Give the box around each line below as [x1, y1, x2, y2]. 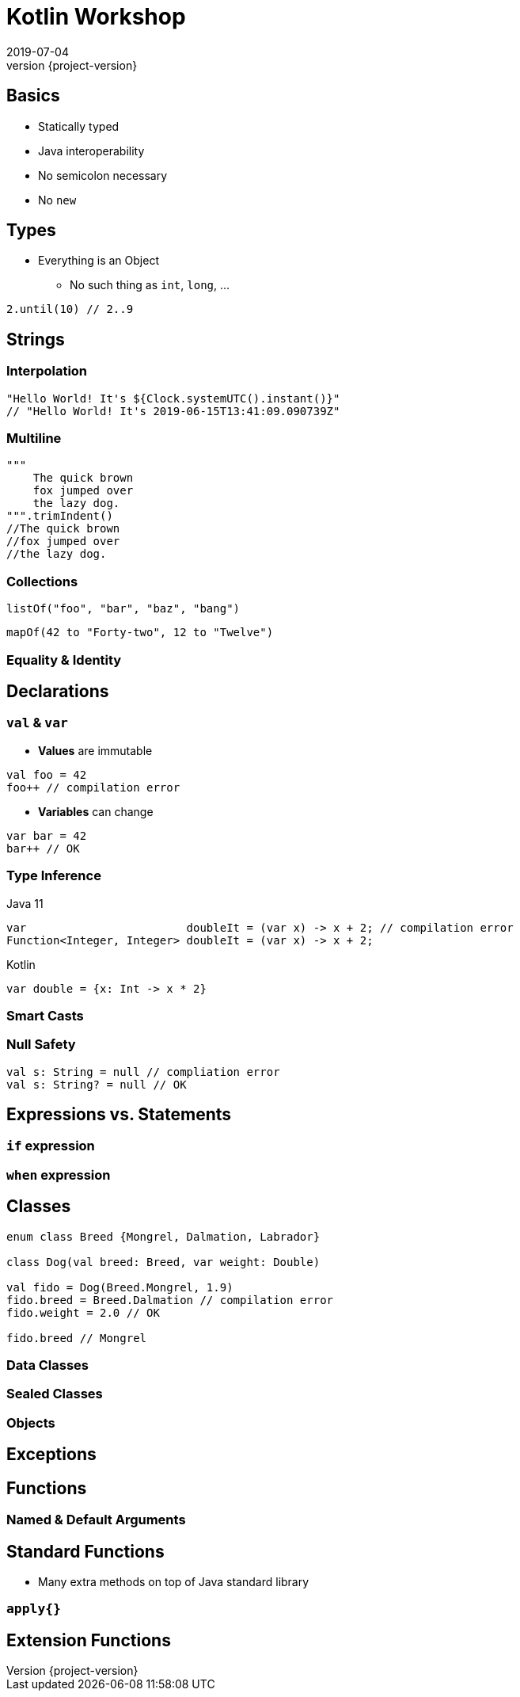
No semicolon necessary [38, 168, 168, 182]
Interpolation [6, 363, 88, 379]
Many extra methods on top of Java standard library [38, 1574, 309, 1588]
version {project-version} [6, 58, 138, 72]
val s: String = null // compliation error [6, 1065, 280, 1078]
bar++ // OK [6, 841, 80, 855]
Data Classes [6, 1357, 89, 1374]
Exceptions [6, 1444, 97, 1465]
